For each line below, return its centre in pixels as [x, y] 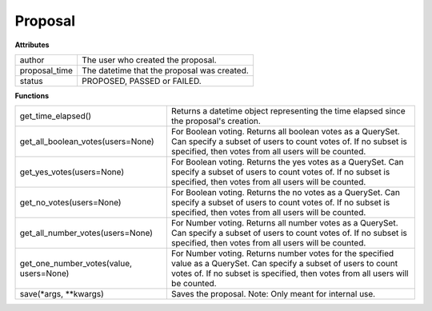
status [31, 81]
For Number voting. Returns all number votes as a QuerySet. [285, 223]
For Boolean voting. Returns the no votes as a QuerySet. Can [285, 193]
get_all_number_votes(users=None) [86, 233]
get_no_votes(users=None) [70, 202]
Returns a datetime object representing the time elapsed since [288, 111]
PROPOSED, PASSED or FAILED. [141, 81]
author [32, 60]
